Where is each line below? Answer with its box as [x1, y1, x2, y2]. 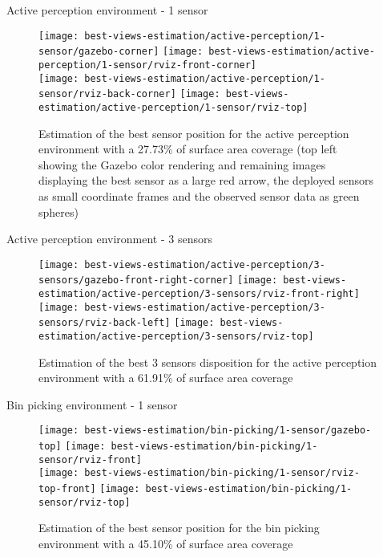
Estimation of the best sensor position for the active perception [38, 124, 349, 141]
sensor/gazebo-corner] [38, 46, 159, 58]
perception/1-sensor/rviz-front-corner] [38, 59, 257, 71]
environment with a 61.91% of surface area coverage [38, 369, 293, 386]
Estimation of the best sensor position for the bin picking [38, 519, 320, 536]
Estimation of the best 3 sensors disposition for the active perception [38, 353, 377, 370]
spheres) [38, 203, 79, 220]
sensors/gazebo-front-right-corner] [38, 274, 234, 287]
